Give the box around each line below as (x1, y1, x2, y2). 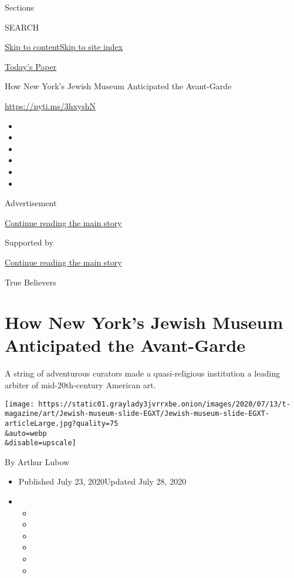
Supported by (5, 236, 53, 248)
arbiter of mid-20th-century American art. (5, 379, 156, 391)
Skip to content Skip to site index (5, 41, 123, 53)
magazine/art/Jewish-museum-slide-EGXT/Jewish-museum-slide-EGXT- (5, 409, 270, 418)
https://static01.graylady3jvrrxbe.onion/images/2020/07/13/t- (38, 399, 290, 408)
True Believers (5, 275, 56, 288)
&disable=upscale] (5, 439, 76, 448)
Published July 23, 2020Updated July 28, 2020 (18, 475, 187, 488)
